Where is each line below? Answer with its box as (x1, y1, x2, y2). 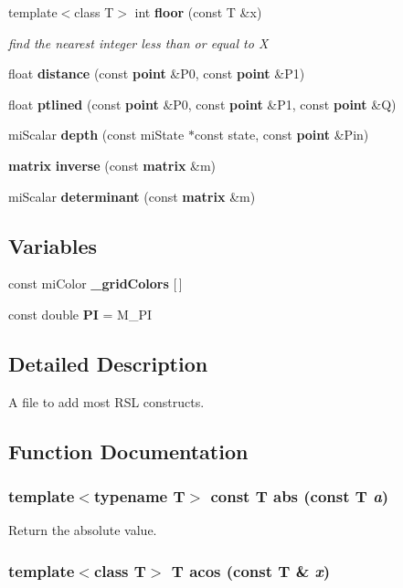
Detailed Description (8, 349, 208, 377)
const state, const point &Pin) (194, 125, 369, 144)
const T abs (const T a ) (210, 485, 389, 508)
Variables (8, 231, 98, 259)
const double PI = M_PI (8, 304, 153, 323)
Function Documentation (8, 436, 249, 465)
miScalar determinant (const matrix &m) (8, 186, 256, 205)
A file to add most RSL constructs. (8, 392, 205, 411)
